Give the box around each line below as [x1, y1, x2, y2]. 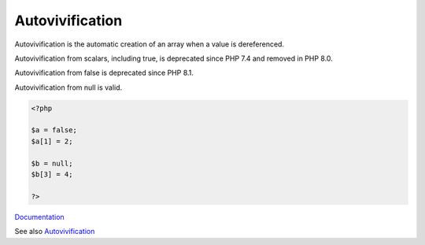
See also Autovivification [14, 227, 95, 236]
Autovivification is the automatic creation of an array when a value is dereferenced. [14, 39, 285, 49]
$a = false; [31, 126, 78, 135]
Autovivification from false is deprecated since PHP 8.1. [14, 68, 194, 78]
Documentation [14, 212, 65, 221]
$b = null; [31, 158, 73, 168]
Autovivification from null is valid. [14, 83, 123, 92]
